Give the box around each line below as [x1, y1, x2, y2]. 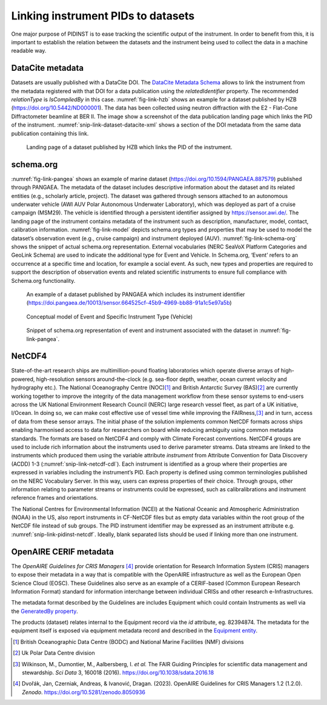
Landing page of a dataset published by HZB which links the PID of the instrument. [26, 143, 233, 151]
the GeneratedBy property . [11, 607, 78, 615]
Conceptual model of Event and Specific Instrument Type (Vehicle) [26, 313, 193, 320]
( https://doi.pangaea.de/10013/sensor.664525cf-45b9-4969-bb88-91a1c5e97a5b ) [26, 299, 233, 306]
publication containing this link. [11, 130, 89, 137]
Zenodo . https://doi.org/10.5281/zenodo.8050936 [22, 688, 145, 696]
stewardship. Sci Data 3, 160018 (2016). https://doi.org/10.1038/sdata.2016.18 [22, 669, 214, 677]
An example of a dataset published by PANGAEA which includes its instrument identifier [26, 291, 245, 298]
